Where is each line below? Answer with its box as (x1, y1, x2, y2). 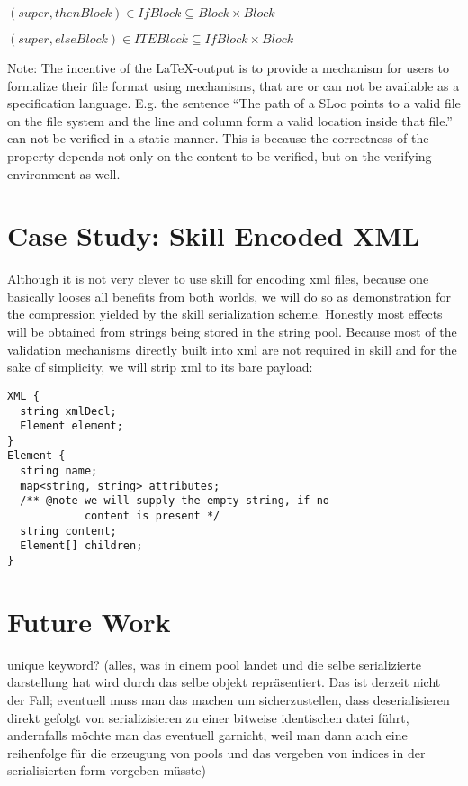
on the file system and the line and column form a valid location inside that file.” (7, 111, 453, 130)
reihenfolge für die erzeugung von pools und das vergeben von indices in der (7, 743, 426, 762)
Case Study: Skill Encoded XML (7, 217, 420, 254)
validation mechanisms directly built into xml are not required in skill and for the (7, 339, 457, 358)
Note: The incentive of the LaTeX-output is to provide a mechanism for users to (7, 59, 449, 77)
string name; (20, 465, 98, 478)
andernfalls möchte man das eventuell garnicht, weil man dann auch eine (7, 726, 408, 745)
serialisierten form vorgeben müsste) (7, 761, 206, 780)
